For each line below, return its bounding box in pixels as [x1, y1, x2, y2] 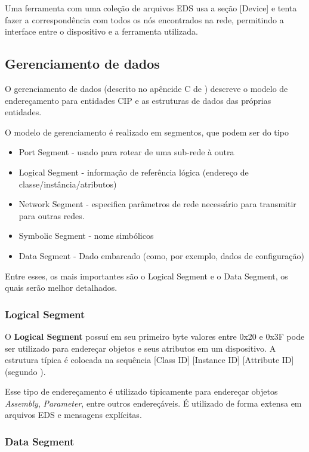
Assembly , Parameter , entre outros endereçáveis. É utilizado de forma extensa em [5, 396, 302, 409]
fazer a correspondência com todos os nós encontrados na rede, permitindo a [5, 13, 284, 26]
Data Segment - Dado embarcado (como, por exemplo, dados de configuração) [18, 249, 304, 262]
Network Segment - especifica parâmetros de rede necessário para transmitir [18, 198, 296, 210]
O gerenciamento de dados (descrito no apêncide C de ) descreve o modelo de [5, 82, 288, 94]
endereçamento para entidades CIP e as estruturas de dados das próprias [5, 94, 271, 106]
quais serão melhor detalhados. [5, 281, 118, 294]
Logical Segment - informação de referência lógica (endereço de [18, 165, 249, 178]
